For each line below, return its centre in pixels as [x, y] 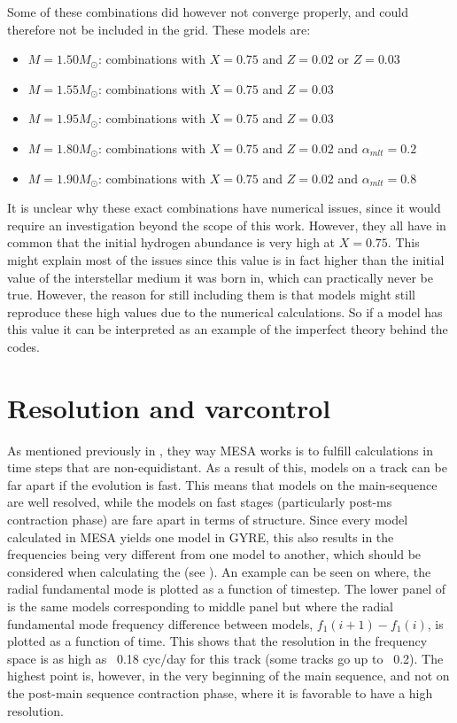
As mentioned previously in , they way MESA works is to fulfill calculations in [220, 450]
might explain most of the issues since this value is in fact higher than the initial [226, 259]
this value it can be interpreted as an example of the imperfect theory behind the [228, 329]
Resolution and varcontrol [169, 407]
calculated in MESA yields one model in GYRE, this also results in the [201, 536]
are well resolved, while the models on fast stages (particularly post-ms [200, 502]
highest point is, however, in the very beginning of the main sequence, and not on [228, 676]
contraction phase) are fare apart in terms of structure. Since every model [208, 519]
